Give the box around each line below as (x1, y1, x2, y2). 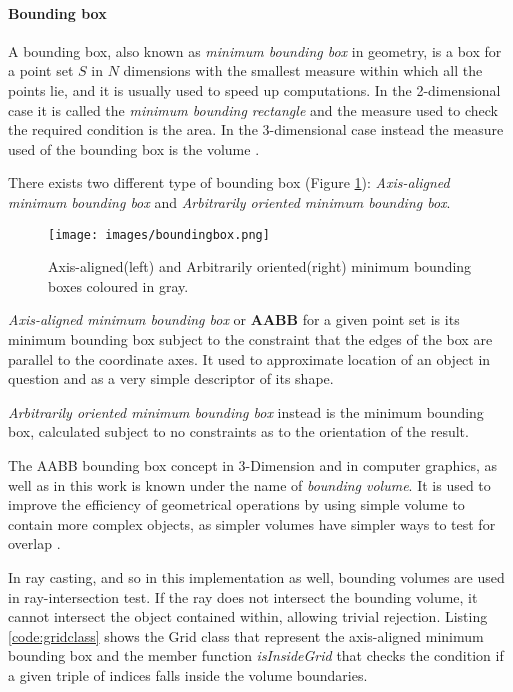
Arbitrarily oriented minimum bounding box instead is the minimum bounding (8, 401, 484, 422)
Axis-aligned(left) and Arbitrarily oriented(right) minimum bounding (48, 256, 472, 277)
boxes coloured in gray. (48, 275, 189, 296)
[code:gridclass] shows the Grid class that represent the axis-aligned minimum (8, 625, 484, 646)
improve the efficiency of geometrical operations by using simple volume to (8, 494, 465, 515)
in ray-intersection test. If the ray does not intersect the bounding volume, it (8, 586, 478, 607)
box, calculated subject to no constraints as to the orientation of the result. (8, 421, 469, 442)
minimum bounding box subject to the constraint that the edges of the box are (8, 328, 493, 349)
